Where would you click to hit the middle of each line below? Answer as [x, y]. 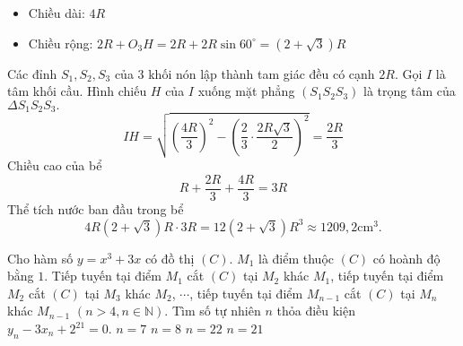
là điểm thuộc [296, 258]
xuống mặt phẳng [246, 91]
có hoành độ [406, 258]
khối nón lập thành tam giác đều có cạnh [262, 73]
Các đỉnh [32, 73]
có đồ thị [170, 258]
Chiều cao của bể [55, 165]
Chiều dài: [57, 13]
